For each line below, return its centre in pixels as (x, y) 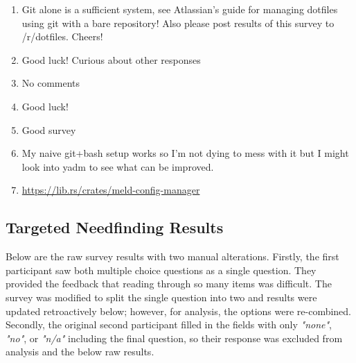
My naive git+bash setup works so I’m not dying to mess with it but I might (185, 153)
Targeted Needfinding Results (115, 227)
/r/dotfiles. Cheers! (62, 36)
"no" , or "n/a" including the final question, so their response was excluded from (174, 338)
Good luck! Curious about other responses (111, 59)
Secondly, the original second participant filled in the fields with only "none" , (169, 324)
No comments (51, 83)
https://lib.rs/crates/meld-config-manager (111, 190)
